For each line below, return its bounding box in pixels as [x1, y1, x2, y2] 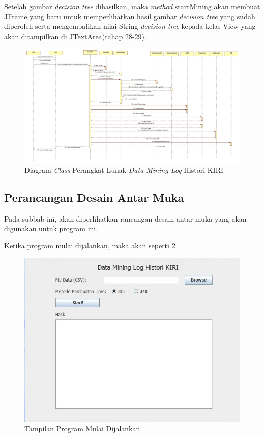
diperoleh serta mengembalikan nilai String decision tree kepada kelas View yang [4, 21, 256, 32]
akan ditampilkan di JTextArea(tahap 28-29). [4, 30, 146, 41]
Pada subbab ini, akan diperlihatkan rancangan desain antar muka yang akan [4, 213, 247, 224]
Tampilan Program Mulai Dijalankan [24, 423, 140, 434]
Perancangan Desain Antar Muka [4, 189, 184, 205]
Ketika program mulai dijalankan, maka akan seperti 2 [4, 240, 175, 251]
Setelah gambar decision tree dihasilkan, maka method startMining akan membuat [4, 1, 260, 11]
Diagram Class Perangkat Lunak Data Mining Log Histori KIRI [24, 164, 223, 175]
